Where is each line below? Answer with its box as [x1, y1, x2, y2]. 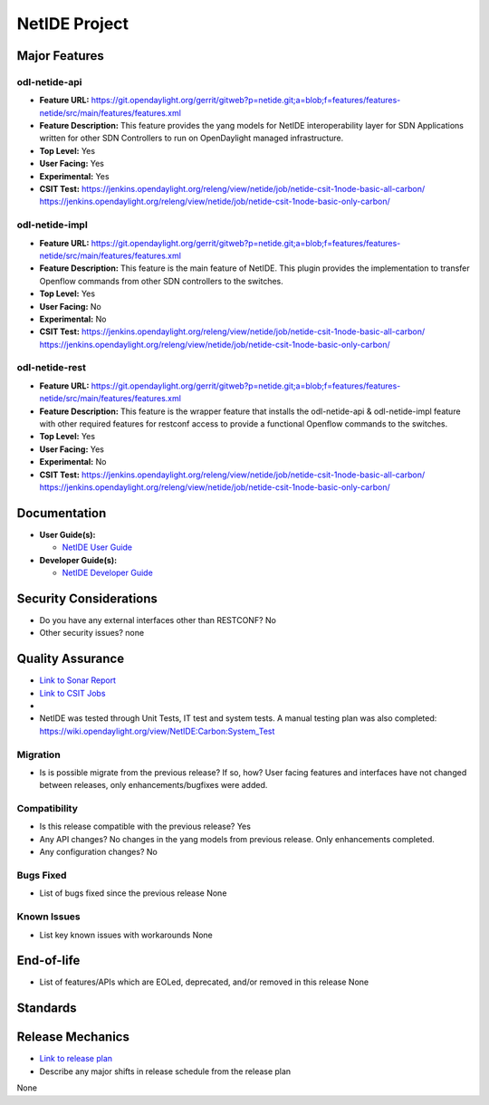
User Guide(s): [39, 529, 96, 540]
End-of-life [16, 953, 81, 968]
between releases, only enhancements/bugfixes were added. [39, 780, 268, 791]
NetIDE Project [16, 14, 129, 34]
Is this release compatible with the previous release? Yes [39, 821, 251, 832]
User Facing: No [39, 301, 101, 312]
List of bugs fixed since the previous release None [39, 888, 227, 898]
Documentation [16, 505, 107, 521]
